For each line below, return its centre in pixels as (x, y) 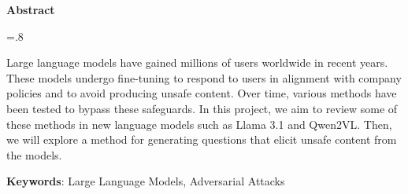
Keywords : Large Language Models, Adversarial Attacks (146, 181)
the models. (34, 154)
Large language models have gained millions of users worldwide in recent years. (197, 62)
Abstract (31, 9)
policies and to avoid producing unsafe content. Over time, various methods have (202, 93)
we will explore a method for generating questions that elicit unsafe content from (202, 139)
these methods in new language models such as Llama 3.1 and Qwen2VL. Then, (199, 124)
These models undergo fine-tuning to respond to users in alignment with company (204, 77)
